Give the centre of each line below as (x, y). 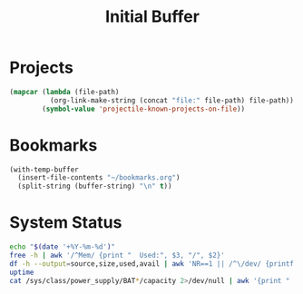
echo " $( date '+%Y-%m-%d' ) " (63, 247)
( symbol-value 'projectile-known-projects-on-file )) (144, 109)
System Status (66, 223)
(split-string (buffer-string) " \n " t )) (95, 186)
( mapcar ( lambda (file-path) (64, 92)
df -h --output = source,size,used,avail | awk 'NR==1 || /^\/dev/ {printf (152, 264)
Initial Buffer (152, 17)
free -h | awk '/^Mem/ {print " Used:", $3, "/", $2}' (117, 255)
